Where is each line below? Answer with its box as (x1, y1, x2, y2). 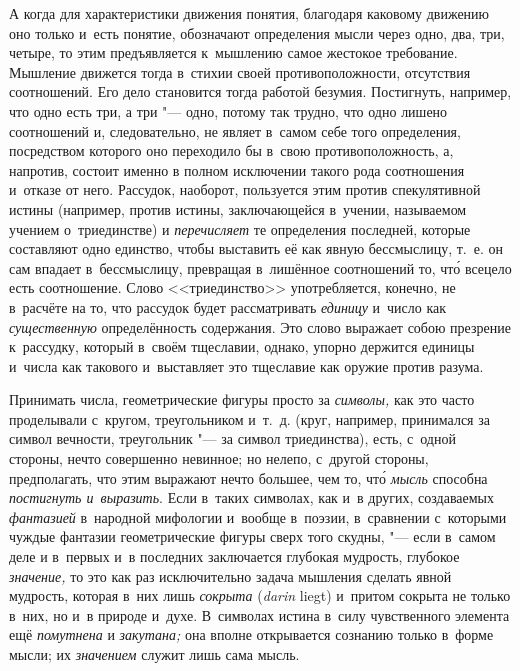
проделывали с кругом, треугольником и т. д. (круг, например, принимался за (9, 408, 490, 429)
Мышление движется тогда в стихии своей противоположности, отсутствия (9, 61, 471, 82)
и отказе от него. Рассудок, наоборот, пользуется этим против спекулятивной (9, 179, 481, 200)
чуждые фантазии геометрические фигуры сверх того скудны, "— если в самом (9, 526, 496, 547)
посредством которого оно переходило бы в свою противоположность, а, (9, 140, 454, 161)
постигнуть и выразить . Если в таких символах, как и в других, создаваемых (9, 487, 494, 508)
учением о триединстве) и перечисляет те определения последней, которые (9, 218, 471, 239)
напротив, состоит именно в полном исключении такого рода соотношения (9, 159, 465, 180)
